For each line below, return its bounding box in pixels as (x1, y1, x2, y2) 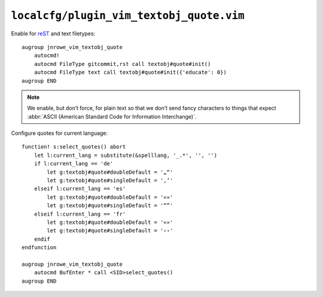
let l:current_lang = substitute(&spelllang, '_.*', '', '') (33, 151, 218, 159)
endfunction (22, 244, 57, 251)
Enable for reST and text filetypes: (11, 30, 96, 37)
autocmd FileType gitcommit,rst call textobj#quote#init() (33, 60, 211, 67)
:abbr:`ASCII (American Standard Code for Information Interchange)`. (27, 113, 197, 120)
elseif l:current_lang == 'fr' (33, 210, 126, 217)
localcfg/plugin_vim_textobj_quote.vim (11, 9, 245, 22)
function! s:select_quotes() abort (22, 144, 126, 150)
